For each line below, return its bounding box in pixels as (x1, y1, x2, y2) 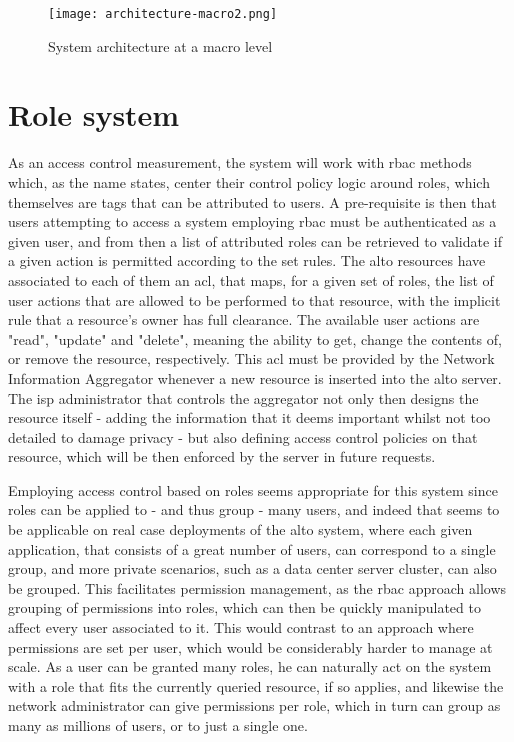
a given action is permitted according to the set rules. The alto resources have (8, 250, 486, 271)
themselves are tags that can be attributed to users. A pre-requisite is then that (8, 191, 497, 212)
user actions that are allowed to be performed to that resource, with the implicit (8, 289, 501, 310)
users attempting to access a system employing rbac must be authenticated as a (8, 211, 497, 232)
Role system (8, 94, 180, 135)
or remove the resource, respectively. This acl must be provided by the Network (8, 348, 495, 369)
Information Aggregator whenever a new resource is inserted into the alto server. (8, 367, 502, 388)
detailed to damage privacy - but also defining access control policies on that (8, 426, 478, 447)
